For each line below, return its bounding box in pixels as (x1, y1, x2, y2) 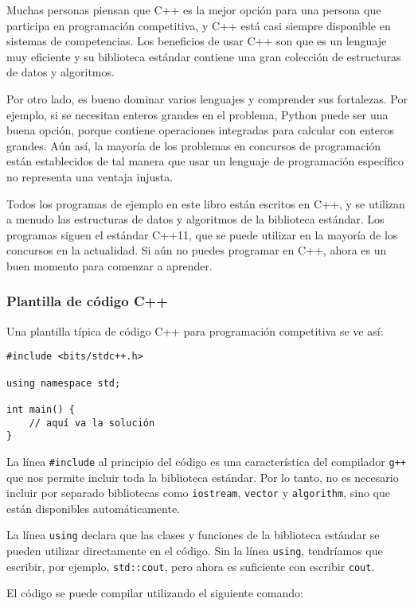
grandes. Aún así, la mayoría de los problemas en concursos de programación (6, 137, 381, 153)
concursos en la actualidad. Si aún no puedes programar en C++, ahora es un (6, 242, 387, 258)
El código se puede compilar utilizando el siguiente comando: (6, 585, 303, 601)
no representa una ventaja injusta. (6, 168, 174, 185)
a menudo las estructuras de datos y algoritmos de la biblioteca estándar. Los (6, 211, 385, 227)
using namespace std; (6, 377, 121, 389)
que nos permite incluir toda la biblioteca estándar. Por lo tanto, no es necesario (6, 468, 399, 485)
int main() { (6, 403, 75, 415)
